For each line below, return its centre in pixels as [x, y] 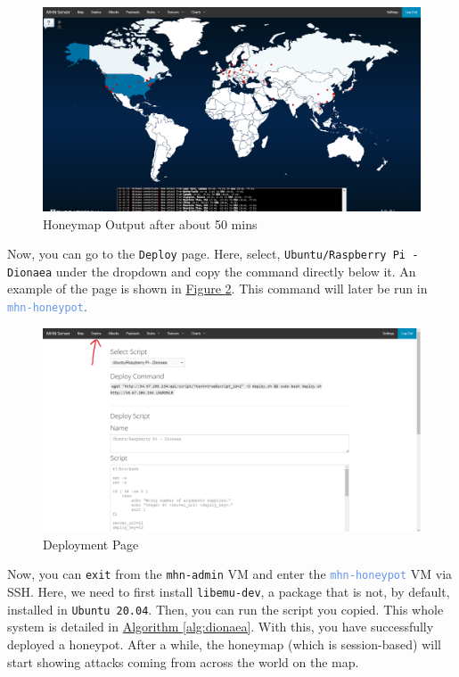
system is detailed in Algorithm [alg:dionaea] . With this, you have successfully [221, 627]
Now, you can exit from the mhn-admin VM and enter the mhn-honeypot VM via [230, 574]
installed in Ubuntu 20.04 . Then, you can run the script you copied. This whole [225, 609]
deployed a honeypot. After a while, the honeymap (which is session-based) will [224, 644]
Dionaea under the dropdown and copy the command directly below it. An [212, 271]
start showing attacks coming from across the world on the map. [183, 661]
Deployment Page [91, 544]
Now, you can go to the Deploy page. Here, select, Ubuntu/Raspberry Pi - [213, 254]
